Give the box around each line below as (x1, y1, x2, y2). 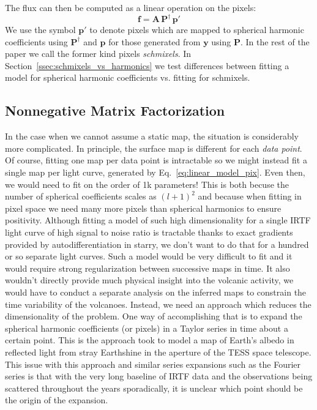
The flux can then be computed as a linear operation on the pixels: (5, 1, 256, 13)
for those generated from (108, 35, 201, 48)
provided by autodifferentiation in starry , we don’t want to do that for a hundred (5, 237, 309, 250)
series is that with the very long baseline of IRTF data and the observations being (5, 370, 313, 382)
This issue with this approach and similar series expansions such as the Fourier (5, 357, 301, 370)
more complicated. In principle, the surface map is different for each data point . (5, 141, 302, 154)
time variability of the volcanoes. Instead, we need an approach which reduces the (5, 297, 311, 310)
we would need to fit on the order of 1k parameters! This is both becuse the (5, 177, 289, 190)
